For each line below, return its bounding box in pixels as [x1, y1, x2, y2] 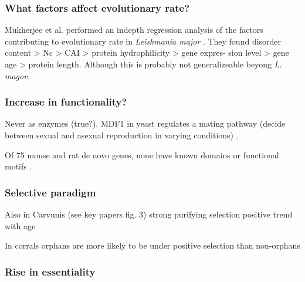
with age [5, 219, 36, 232]
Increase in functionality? [5, 94, 127, 109]
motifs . [5, 160, 32, 172]
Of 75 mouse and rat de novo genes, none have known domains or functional [5, 148, 279, 161]
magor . [5, 69, 30, 81]
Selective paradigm [5, 185, 96, 199]
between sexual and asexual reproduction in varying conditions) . [5, 129, 239, 141]
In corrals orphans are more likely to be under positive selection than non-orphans [5, 239, 300, 252]
